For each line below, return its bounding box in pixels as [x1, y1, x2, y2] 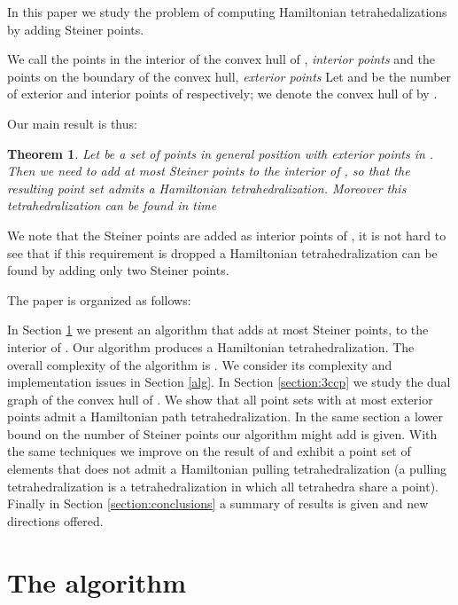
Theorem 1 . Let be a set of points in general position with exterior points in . [7, 144, 434, 162]
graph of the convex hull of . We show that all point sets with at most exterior [7, 389, 433, 408]
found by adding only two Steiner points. [7, 261, 229, 279]
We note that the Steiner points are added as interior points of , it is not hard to [7, 225, 446, 244]
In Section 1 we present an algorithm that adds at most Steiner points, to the [7, 320, 429, 339]
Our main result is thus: [7, 114, 137, 132]
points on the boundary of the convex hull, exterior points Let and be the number [7, 67, 452, 85]
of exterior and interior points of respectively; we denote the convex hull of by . [7, 84, 438, 103]
